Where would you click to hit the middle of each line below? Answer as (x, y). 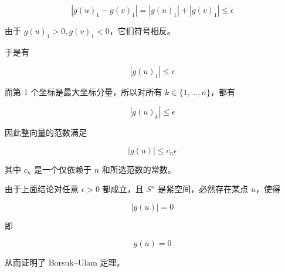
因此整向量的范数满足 (46, 132)
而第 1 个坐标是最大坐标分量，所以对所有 (84, 92)
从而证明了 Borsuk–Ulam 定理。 (65, 262)
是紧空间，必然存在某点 (203, 189)
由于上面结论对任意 (42, 189)
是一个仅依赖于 (63, 169)
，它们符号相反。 (142, 31)
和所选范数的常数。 (139, 169)
